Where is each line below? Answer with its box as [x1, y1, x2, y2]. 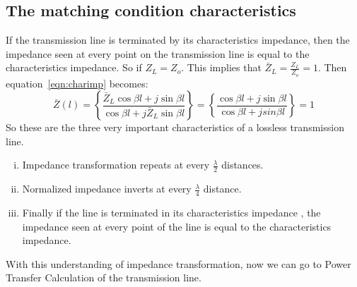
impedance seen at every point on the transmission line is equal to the [6, 46, 310, 61]
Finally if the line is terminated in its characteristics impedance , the [22, 205, 321, 220]
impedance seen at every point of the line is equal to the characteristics [22, 219, 332, 233]
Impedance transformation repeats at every [22, 157, 210, 172]
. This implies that [181, 60, 262, 75]
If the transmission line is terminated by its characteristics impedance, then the [6, 32, 350, 47]
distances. [221, 157, 264, 172]
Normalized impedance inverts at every [22, 181, 192, 196]
